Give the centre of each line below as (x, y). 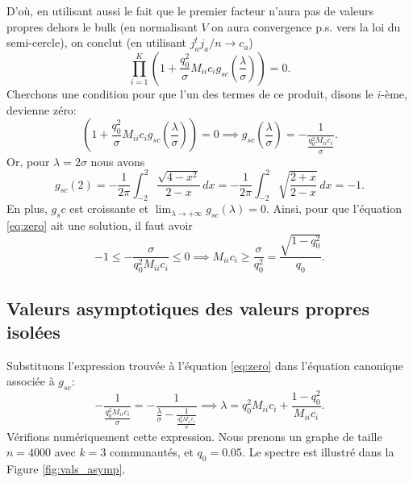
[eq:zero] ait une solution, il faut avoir (100, 225)
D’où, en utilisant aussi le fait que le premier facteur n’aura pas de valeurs (190, 10)
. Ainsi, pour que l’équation (334, 208)
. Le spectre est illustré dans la (318, 452)
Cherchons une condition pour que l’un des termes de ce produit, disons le (190, 93)
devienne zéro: (42, 109)
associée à (31, 381)
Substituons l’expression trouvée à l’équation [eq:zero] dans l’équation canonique (205, 365)
